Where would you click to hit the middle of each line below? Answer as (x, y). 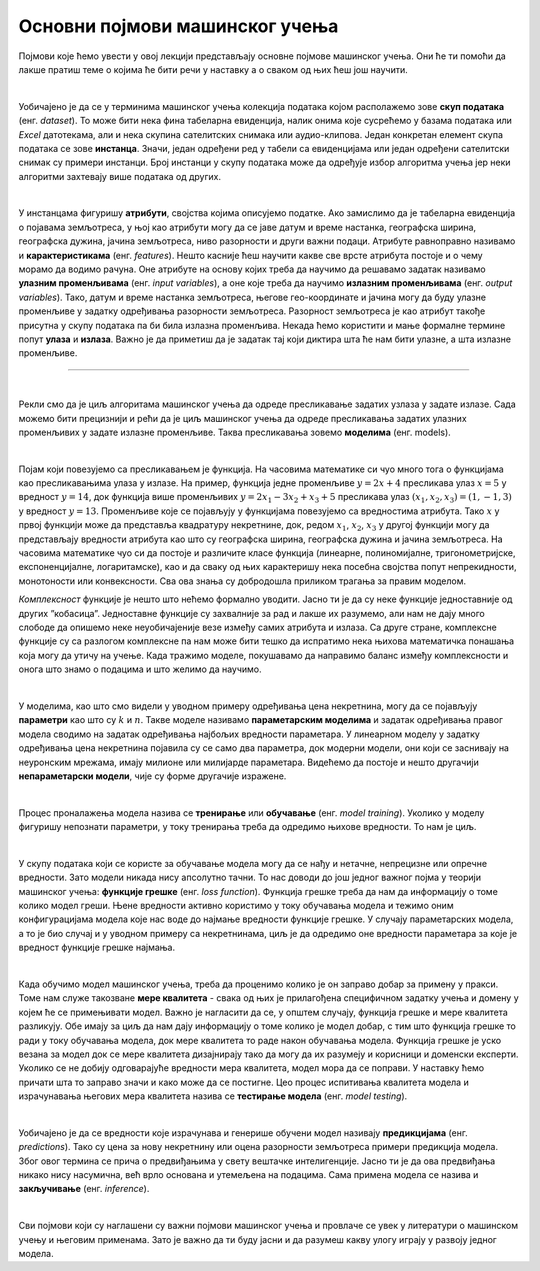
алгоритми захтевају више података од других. (120, 176)
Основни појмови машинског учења (178, 26)
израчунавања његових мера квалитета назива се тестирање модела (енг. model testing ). (213, 1096)
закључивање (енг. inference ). (84, 1189)
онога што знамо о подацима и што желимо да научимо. (140, 669)
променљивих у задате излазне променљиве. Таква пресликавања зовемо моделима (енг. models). (235, 432)
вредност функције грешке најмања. (97, 947)
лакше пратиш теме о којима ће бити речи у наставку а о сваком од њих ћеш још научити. (213, 69)
